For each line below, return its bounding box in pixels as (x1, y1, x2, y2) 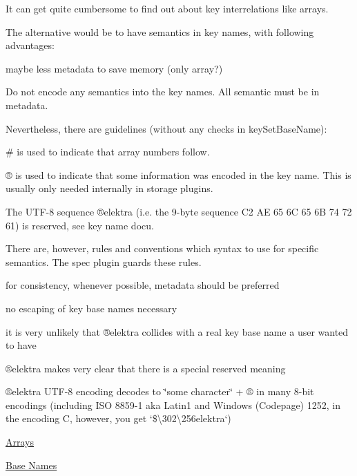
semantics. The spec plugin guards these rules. (6, 254, 202, 269)
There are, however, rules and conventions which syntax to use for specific (6, 241, 319, 256)
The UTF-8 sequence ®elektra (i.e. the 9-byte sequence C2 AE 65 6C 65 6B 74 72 (6, 204, 352, 218)
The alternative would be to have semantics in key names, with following (6, 24, 314, 39)
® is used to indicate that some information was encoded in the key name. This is (6, 167, 351, 182)
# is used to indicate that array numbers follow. (6, 144, 210, 159)
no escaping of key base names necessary (6, 301, 177, 315)
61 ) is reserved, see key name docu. (6, 218, 154, 232)
